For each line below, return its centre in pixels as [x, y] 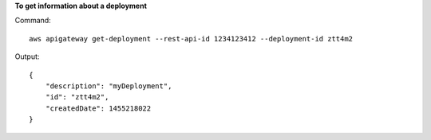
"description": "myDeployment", [109, 86]
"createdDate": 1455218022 [98, 108]
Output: [27, 56]
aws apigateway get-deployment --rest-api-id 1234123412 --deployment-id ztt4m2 [191, 39]
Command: [33, 21]
